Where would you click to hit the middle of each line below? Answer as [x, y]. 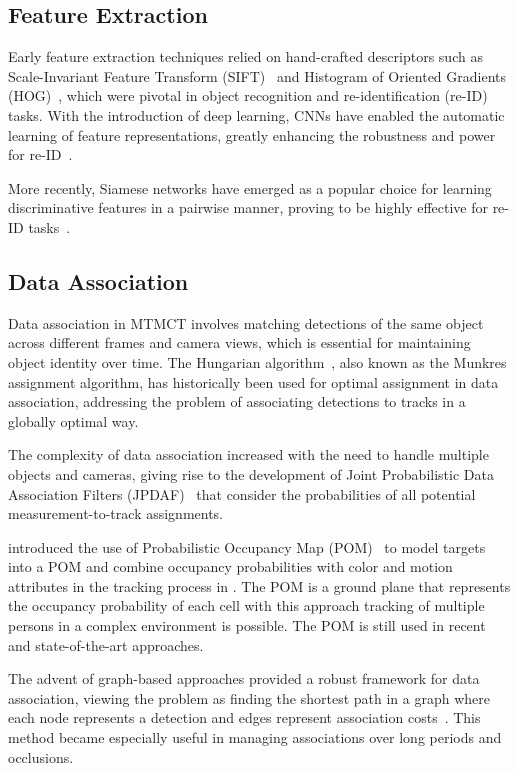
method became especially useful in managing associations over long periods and [255, 737]
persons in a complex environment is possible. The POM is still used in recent [247, 625]
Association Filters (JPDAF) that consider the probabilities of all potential [242, 493]
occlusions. [41, 756]
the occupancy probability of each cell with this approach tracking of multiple [246, 605]
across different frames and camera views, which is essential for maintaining [239, 342]
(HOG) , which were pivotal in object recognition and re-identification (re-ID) [248, 95]
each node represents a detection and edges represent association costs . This [244, 717]
